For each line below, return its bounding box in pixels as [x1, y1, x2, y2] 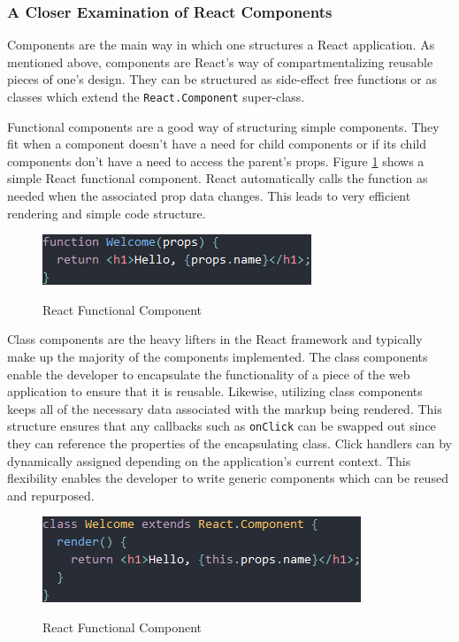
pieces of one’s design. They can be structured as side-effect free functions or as [7, 70, 438, 88]
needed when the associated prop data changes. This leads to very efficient [7, 187, 411, 205]
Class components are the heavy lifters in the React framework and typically [7, 330, 423, 348]
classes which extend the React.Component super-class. [7, 88, 305, 105]
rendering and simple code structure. [7, 203, 206, 222]
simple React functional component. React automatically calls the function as [7, 169, 428, 187]
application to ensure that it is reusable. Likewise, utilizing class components [7, 382, 423, 401]
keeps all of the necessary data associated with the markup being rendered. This [7, 399, 442, 417]
